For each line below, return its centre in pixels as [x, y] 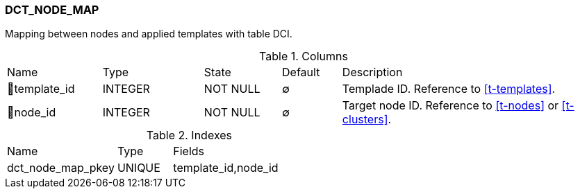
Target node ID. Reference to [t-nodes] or [450, 106]
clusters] [365, 120]
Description [372, 72]
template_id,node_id [226, 168]
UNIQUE [139, 168]
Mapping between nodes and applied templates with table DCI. [149, 34]
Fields [189, 151]
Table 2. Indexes [189, 135]
